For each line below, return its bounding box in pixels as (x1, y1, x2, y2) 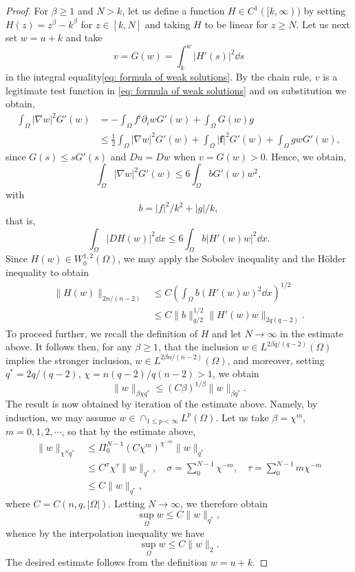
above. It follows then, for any (6, 339, 132, 354)
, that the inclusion (158, 339, 239, 354)
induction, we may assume (6, 410, 116, 424)
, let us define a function (122, 3, 225, 17)
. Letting (108, 496, 145, 510)
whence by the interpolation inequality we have (6, 525, 204, 540)
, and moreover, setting (227, 352, 325, 367)
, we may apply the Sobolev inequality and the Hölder (118, 251, 346, 266)
